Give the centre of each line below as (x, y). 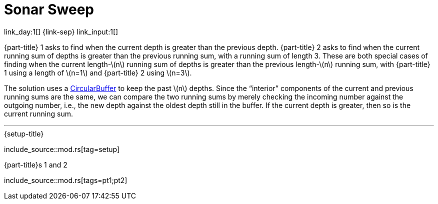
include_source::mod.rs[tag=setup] (62, 149)
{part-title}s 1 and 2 (36, 164)
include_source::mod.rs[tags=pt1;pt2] (66, 180)
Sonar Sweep (49, 9)
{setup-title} (24, 133)
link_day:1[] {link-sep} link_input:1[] (61, 31)
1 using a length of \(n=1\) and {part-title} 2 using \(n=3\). (98, 72)
